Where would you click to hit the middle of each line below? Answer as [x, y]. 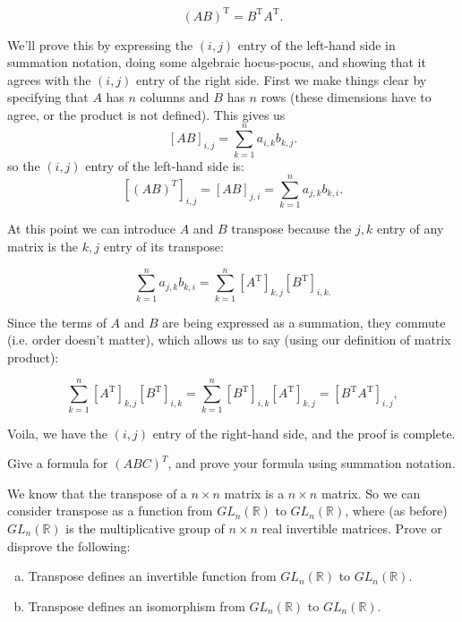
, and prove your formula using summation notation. [312, 463]
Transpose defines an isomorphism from [137, 605]
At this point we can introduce [91, 229]
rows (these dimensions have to [346, 97]
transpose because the [291, 229]
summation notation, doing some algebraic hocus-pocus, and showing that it [217, 62]
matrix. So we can [371, 493]
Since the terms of [57, 322]
